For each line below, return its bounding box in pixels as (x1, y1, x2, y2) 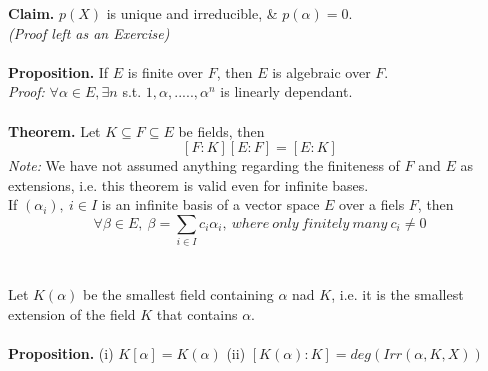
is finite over (127, 61, 203, 82)
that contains (156, 304, 238, 325)
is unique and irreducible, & (106, 3, 278, 23)
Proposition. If (8, 61, 109, 82)
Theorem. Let (8, 120, 101, 141)
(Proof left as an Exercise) (8, 22, 170, 43)
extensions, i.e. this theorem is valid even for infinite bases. (8, 174, 369, 195)
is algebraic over (272, 61, 371, 82)
